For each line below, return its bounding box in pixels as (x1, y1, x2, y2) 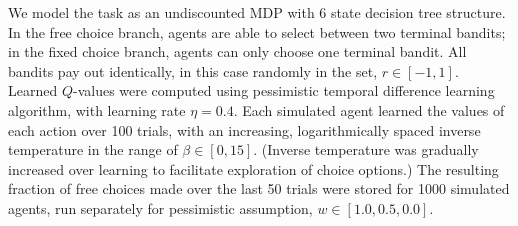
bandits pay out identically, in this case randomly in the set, (8, 60, 378, 81)
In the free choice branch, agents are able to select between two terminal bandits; (8, 21, 506, 42)
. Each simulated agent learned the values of (233, 99, 505, 120)
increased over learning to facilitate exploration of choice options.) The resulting (8, 158, 499, 179)
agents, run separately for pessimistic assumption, (8, 197, 313, 218)
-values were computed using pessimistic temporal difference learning (72, 80, 495, 101)
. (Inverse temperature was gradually (253, 139, 479, 160)
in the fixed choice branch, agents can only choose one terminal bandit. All (8, 41, 467, 62)
